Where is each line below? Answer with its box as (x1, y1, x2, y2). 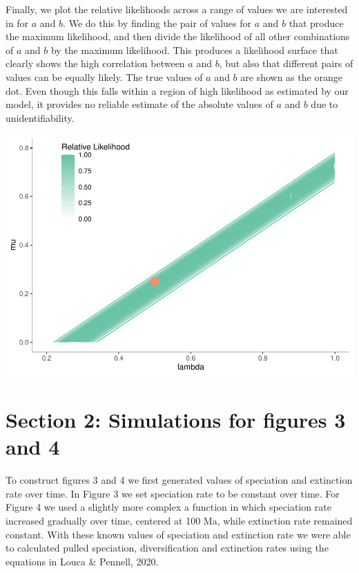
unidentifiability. (6, 110, 75, 125)
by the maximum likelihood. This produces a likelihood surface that (50, 42, 338, 57)
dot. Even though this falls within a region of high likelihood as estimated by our (6, 83, 349, 98)
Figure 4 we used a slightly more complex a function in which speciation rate (6, 500, 331, 514)
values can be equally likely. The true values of (6, 69, 203, 84)
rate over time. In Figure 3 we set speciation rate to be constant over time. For (6, 486, 340, 500)
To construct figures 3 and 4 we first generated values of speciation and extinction (6, 473, 353, 487)
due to (311, 97, 338, 111)
